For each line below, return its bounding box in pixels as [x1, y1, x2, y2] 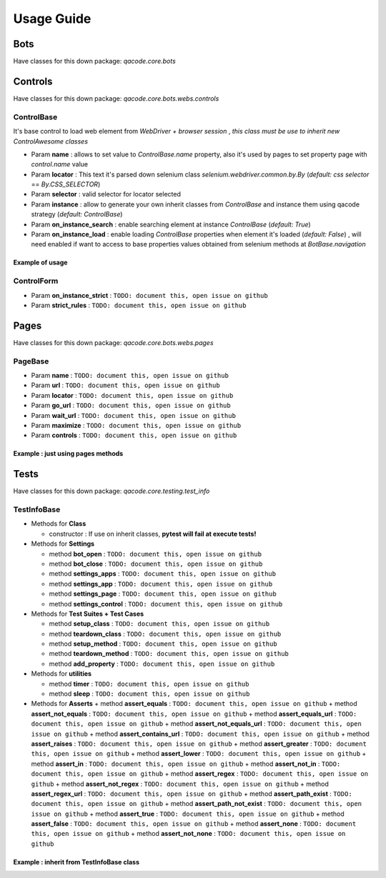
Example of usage [13, 258, 68, 267]
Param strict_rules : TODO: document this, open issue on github [31, 301, 247, 309]
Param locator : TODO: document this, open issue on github [31, 391, 234, 399]
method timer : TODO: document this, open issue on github [49, 679, 249, 688]
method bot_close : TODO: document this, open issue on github [49, 559, 263, 568]
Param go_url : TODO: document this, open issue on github [31, 401, 232, 410]
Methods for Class [31, 519, 86, 528]
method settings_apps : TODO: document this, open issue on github [49, 569, 277, 578]
